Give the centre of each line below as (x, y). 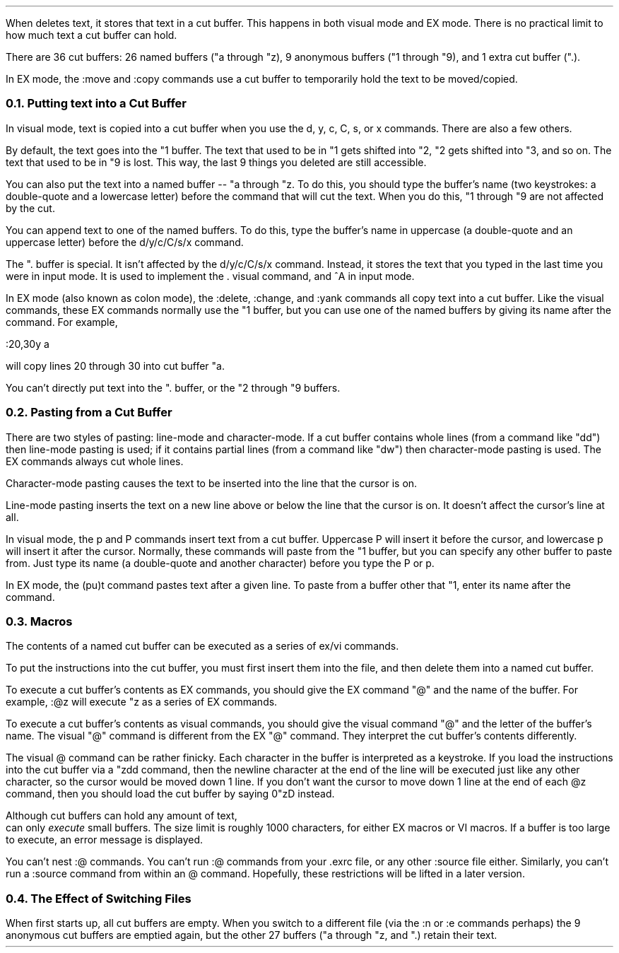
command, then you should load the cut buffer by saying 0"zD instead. (170, 794)
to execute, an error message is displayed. (105, 840)
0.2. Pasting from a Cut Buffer (89, 413)
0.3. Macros (39, 621)
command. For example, (62, 322)
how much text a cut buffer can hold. (92, 35)
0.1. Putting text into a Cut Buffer (96, 104)
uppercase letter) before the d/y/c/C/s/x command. (125, 242)
